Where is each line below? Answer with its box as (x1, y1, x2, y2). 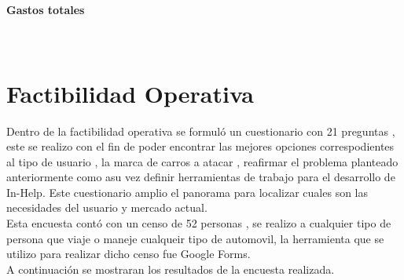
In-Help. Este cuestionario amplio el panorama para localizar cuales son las (6, 184, 368, 200)
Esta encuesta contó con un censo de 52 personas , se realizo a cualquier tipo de (6, 215, 391, 231)
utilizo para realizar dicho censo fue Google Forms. (6, 245, 251, 262)
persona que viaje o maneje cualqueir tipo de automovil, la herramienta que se (6, 230, 384, 246)
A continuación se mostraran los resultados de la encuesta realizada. (6, 260, 335, 277)
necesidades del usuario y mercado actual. (6, 199, 208, 216)
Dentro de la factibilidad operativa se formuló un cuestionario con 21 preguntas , (6, 122, 395, 139)
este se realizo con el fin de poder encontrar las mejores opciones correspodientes (6, 138, 395, 155)
